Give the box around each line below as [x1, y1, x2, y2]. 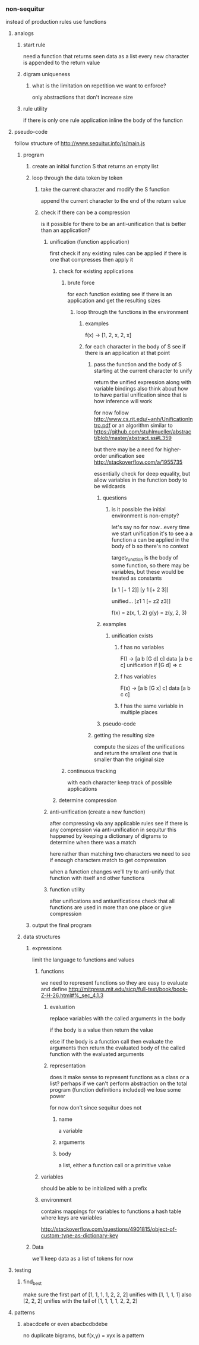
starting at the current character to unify [93, 367, 192, 375]
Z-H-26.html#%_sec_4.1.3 [40, 992, 104, 999]
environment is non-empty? [111, 512, 179, 519]
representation [49, 1062, 86, 1069]
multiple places [120, 709, 158, 716]
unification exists [111, 632, 153, 639]
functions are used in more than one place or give [49, 904, 172, 911]
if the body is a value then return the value [49, 1026, 154, 1033]
